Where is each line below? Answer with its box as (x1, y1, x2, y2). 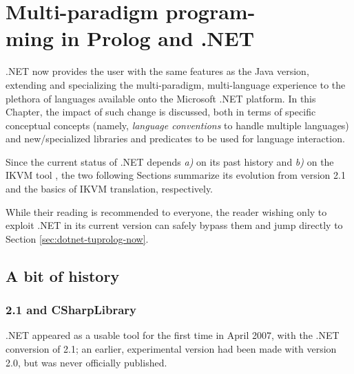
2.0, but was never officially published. (6, 355, 167, 369)
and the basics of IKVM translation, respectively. (6, 181, 214, 196)
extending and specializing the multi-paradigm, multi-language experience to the (6, 77, 346, 91)
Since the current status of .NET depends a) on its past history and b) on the (6, 154, 334, 168)
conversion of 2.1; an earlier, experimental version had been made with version (6, 342, 337, 356)
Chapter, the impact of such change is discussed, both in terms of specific (6, 104, 316, 119)
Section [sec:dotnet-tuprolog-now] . (6, 231, 149, 245)
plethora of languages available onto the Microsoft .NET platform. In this (6, 91, 316, 105)
